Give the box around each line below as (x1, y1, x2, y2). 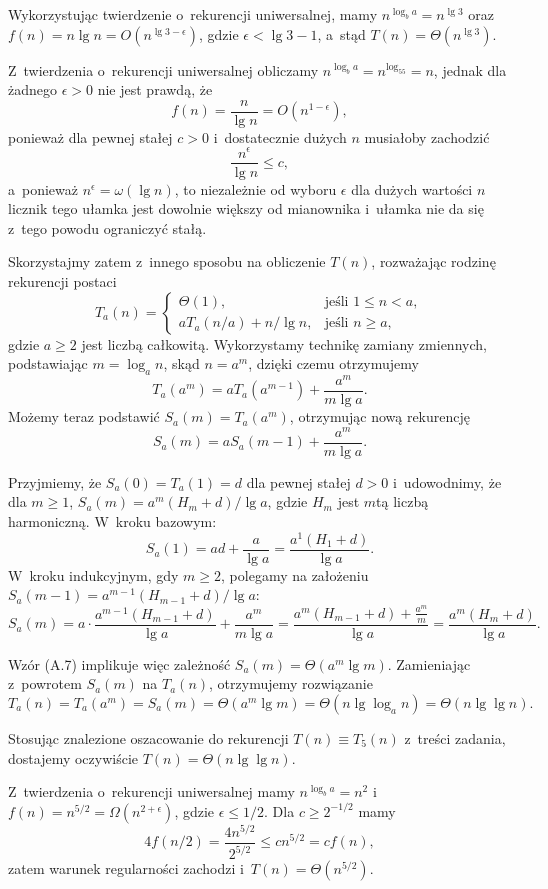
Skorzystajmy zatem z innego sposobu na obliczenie (8, 251, 326, 272)
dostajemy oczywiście (8, 747, 139, 768)
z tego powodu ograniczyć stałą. (8, 217, 207, 238)
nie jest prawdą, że (97, 79, 213, 100)
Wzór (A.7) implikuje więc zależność (8, 653, 231, 674)
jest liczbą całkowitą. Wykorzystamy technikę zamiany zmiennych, (81, 333, 487, 354)
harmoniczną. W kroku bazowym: (8, 511, 217, 531)
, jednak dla (433, 59, 507, 80)
